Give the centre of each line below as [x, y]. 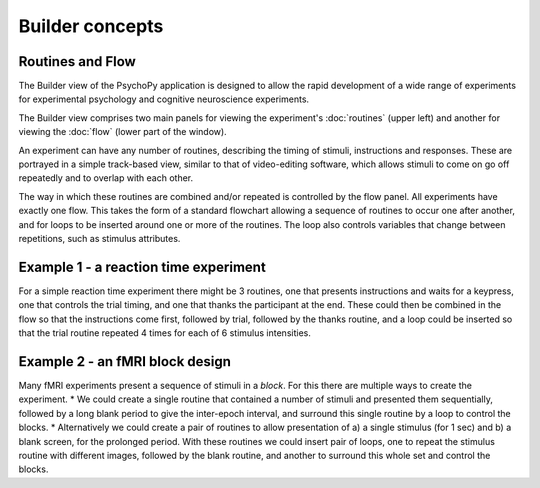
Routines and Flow [77, 61]
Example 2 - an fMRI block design [125, 361]
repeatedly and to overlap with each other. [106, 178]
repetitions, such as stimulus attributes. [99, 238]
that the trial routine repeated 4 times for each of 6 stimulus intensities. [165, 333]
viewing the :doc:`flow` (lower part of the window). [122, 132]
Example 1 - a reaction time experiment [142, 266]
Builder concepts [91, 26]
